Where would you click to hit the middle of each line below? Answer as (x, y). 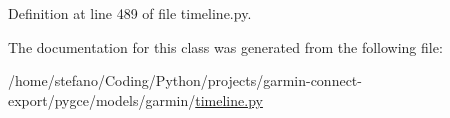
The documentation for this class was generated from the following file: (225, 46)
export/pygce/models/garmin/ (102, 99)
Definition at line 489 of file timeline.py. (130, 13)
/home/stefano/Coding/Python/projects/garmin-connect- (185, 80)
